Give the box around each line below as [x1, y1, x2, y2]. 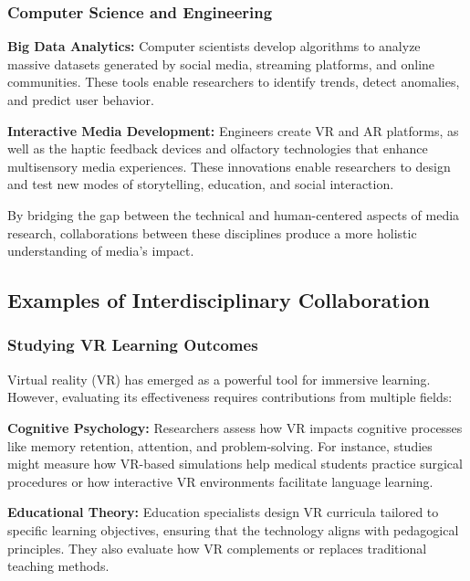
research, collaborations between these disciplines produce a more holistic [7, 223, 417, 242]
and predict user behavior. [7, 90, 154, 109]
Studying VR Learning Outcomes [7, 333, 258, 356]
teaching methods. [7, 556, 110, 576]
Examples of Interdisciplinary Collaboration [7, 286, 430, 314]
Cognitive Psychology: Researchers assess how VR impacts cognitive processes [7, 417, 463, 437]
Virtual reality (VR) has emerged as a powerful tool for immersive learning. [7, 369, 431, 388]
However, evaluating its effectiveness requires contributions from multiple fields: [7, 387, 453, 407]
